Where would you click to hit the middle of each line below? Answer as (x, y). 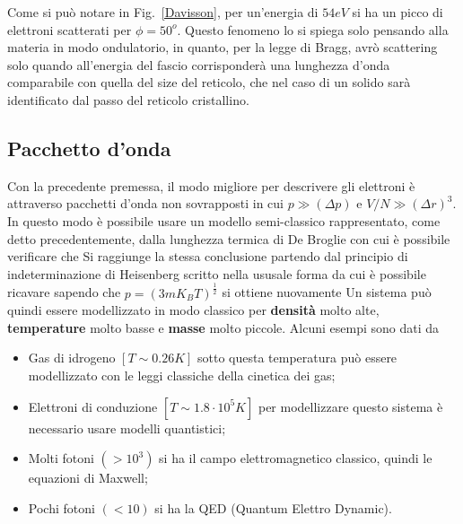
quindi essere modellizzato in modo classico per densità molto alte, (193, 310)
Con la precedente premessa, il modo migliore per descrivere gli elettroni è (211, 185)
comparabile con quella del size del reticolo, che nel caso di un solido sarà (209, 82)
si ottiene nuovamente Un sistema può (327, 292)
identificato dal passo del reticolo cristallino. (128, 99)
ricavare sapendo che (64, 292)
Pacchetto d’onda (89, 148)
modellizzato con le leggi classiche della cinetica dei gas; (182, 376)
